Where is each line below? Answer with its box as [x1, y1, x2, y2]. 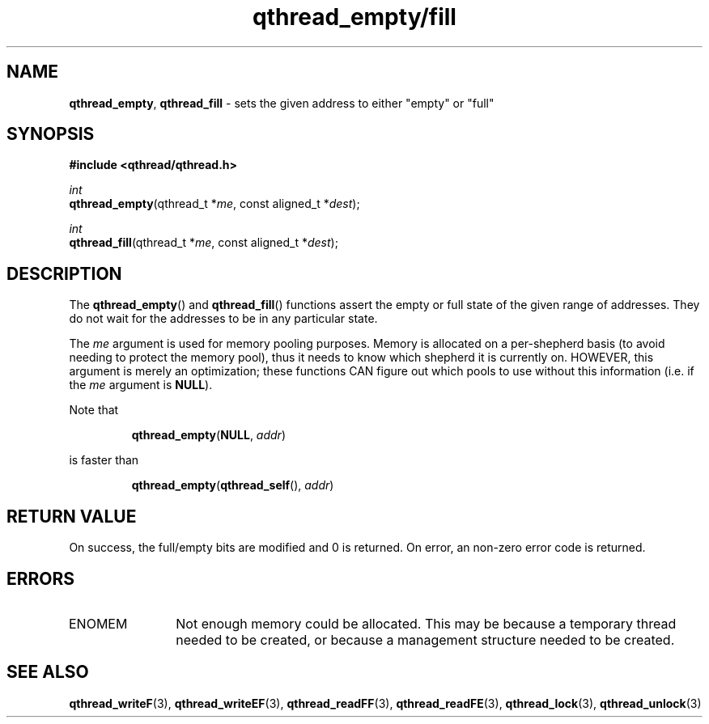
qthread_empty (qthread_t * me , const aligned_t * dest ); [69, 197, 360, 211]
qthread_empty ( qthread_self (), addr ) [131, 478, 334, 493]
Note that [69, 403, 119, 417]
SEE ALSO [6, 662, 89, 683]
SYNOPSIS [6, 124, 95, 145]
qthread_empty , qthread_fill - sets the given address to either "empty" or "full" [69, 95, 495, 110]
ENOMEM [68, 615, 128, 632]
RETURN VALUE [6, 506, 137, 527]
